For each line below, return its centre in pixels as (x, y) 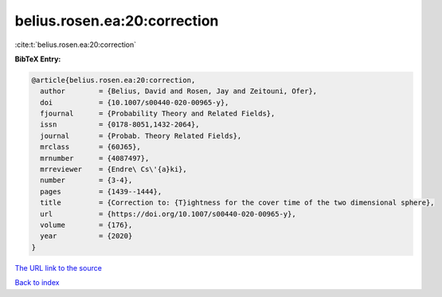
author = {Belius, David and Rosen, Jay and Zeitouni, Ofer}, (179, 91)
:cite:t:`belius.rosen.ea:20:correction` (76, 45)
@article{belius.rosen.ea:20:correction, (113, 80)
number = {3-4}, (86, 180)
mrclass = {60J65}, (90, 147)
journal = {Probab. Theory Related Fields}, (141, 136)
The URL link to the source (59, 268)
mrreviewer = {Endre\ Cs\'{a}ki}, (113, 170)
